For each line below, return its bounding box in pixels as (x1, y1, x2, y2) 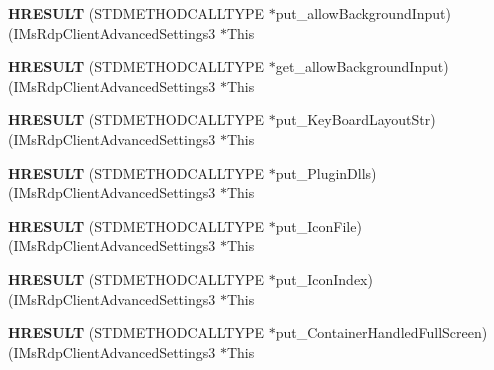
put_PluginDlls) (275, 162, 377, 183)
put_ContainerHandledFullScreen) (275, 322, 488, 343)
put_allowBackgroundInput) (275, 3, 451, 23)
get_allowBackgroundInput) (275, 56, 449, 77)
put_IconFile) (275, 215, 362, 236)
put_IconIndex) (275, 268, 373, 289)
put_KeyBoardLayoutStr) (275, 109, 436, 130)
